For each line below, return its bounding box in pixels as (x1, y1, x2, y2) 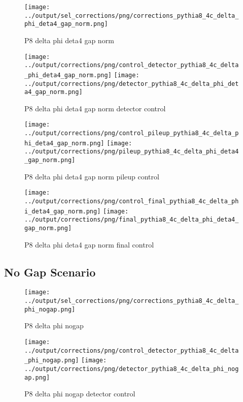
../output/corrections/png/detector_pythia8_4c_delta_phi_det (24, 80, 239, 87)
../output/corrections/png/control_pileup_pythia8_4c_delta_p (24, 130, 239, 137)
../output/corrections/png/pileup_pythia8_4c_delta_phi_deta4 (24, 148, 239, 156)
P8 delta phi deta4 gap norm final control (24, 239, 154, 250)
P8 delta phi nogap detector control (24, 388, 135, 399)
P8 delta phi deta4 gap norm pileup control (24, 171, 159, 181)
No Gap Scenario (4, 264, 96, 280)
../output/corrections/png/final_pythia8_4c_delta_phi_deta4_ (24, 216, 239, 224)
